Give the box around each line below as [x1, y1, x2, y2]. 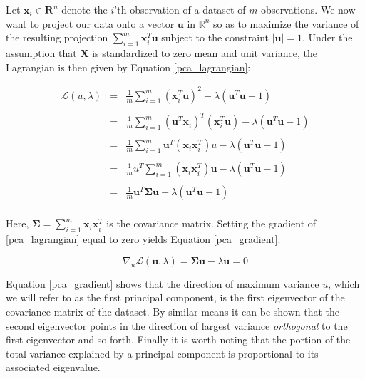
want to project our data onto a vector [6, 16, 175, 31]
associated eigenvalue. [6, 360, 101, 375]
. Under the [302, 30, 353, 45]
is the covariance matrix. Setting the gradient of [106, 216, 317, 231]
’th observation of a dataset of [114, 2, 246, 16]
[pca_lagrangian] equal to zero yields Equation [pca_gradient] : [6, 232, 281, 246]
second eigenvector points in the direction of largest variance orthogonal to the [6, 318, 348, 333]
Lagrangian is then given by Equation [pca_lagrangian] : [6, 59, 251, 74]
